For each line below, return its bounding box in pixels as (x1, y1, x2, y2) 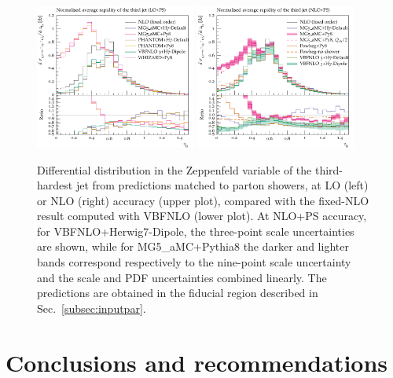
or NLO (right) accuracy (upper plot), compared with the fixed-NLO (37, 192, 369, 208)
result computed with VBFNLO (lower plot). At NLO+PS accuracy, (37, 207, 367, 224)
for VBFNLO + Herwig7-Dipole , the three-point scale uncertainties (37, 222, 354, 239)
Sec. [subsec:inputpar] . (37, 299, 146, 316)
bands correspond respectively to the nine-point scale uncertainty (37, 254, 351, 270)
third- (314, 161, 343, 178)
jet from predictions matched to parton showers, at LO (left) (75, 177, 369, 193)
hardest (37, 177, 73, 193)
